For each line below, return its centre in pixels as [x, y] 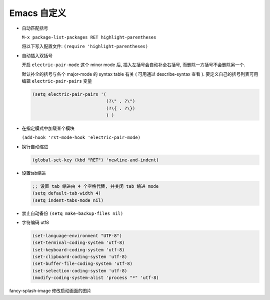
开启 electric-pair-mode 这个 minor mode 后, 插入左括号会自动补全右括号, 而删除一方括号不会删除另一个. [133, 65]
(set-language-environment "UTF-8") [77, 236]
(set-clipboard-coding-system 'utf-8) [80, 257]
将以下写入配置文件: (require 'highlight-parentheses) [85, 46]
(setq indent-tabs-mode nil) [68, 200]
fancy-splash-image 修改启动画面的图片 [50, 291]
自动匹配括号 [35, 28]
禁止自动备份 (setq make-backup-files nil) [72, 213]
